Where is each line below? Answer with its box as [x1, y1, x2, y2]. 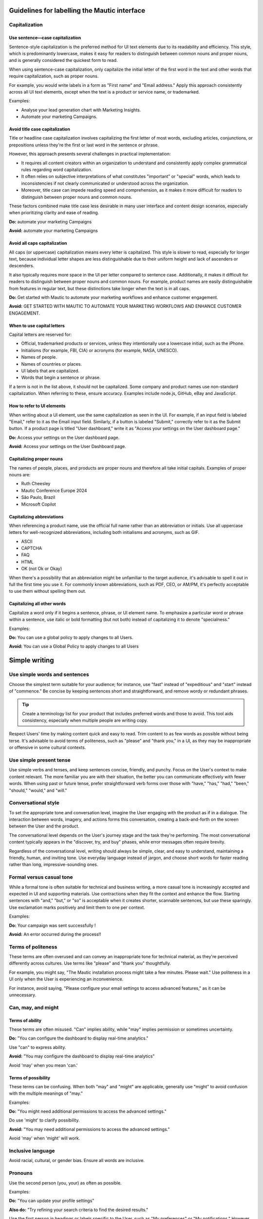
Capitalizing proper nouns [9, 456, 63, 462]
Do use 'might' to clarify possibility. [9, 1117, 80, 1123]
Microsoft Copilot [21, 501, 56, 507]
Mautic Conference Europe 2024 [21, 488, 87, 493]
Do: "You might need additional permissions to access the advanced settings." [9, 1108, 167, 1114]
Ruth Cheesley [21, 481, 51, 487]
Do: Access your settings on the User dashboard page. [9, 434, 120, 440]
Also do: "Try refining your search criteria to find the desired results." [9, 1207, 149, 1213]
